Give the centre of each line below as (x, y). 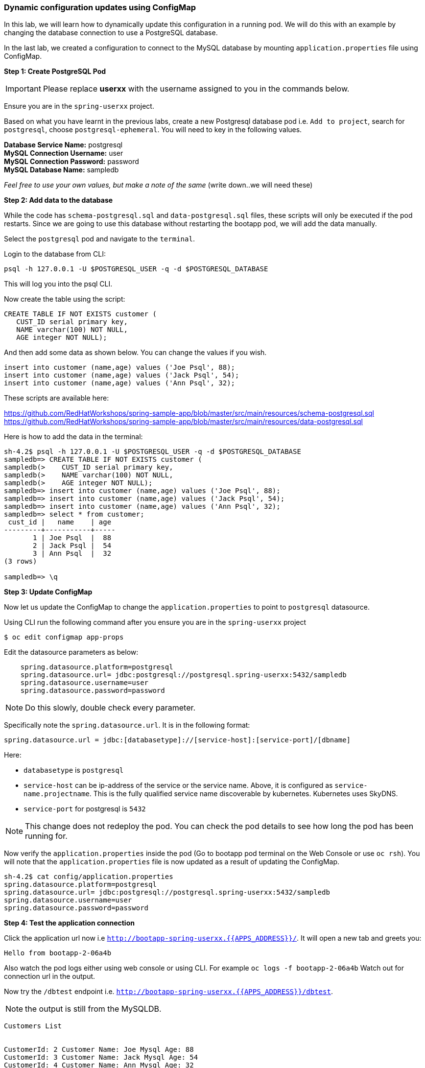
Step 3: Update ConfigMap (48, 592)
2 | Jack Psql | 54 (72, 546)
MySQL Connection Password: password (71, 162)
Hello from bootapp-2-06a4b (58, 953)
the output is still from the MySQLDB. (93, 1009)
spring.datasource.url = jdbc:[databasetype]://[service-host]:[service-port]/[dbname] (177, 740)
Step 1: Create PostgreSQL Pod (55, 71)
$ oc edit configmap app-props (64, 637)
